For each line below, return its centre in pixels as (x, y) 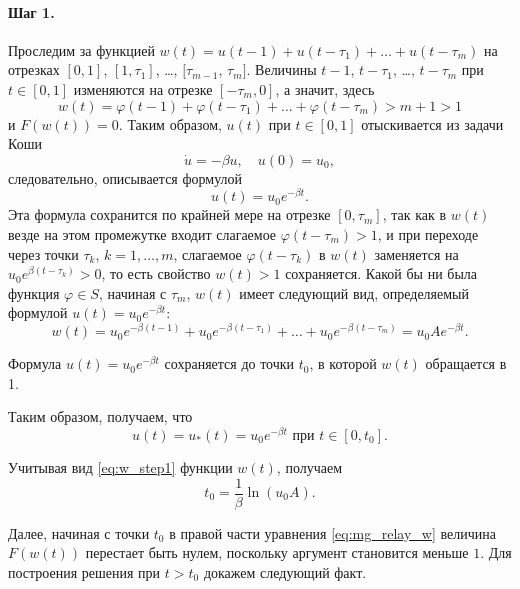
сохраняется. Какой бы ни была (381, 273)
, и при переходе (428, 234)
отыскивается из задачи (432, 123)
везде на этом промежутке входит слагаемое (142, 234)
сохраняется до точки (229, 363)
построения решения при (84, 571)
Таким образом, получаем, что (100, 416)
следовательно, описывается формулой (125, 177)
